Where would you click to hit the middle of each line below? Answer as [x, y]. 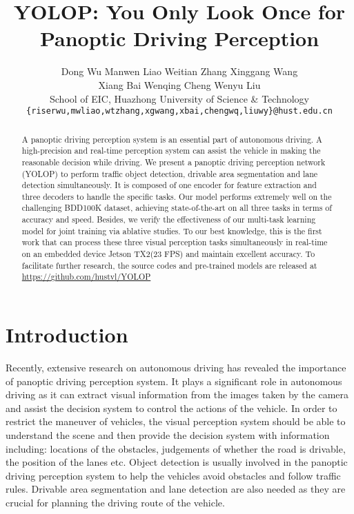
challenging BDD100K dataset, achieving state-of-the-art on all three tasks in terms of [177, 208]
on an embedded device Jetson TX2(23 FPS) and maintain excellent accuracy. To [168, 254]
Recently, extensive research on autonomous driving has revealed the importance [176, 368]
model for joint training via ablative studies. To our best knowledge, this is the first [172, 230]
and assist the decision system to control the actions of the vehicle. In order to [171, 408]
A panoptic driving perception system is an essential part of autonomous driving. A [172, 139]
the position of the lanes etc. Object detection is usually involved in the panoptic [177, 462]
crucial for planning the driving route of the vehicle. [115, 502]
